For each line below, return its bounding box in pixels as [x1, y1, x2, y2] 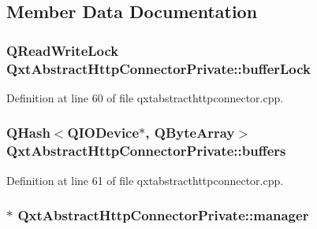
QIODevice [67, 123, 140, 142]
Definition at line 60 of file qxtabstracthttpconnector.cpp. [6, 89, 284, 105]
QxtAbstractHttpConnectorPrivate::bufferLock [6, 58, 311, 78]
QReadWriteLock [6, 40, 119, 60]
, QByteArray [145, 123, 235, 142]
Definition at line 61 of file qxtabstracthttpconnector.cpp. [6, 172, 284, 188]
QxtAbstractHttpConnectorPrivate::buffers [6, 141, 286, 161]
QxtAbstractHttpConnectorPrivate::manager [17, 205, 309, 225]
